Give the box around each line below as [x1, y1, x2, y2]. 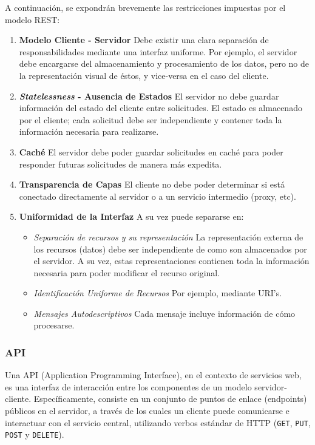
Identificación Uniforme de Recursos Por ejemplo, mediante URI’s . [33, 287, 282, 299]
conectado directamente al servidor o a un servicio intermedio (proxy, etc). [19, 189, 296, 202]
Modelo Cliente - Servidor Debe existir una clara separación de [19, 33, 269, 46]
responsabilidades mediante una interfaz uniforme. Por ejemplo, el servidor [19, 45, 297, 58]
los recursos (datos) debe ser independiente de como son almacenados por [33, 242, 307, 255]
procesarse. [33, 319, 75, 331]
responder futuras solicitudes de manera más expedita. [19, 157, 222, 170]
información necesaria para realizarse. [19, 125, 159, 138]
